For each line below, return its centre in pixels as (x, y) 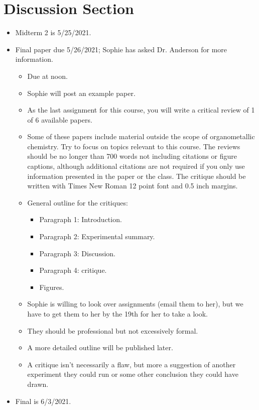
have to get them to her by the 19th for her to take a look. (118, 314)
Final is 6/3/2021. (43, 401)
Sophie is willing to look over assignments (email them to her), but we (135, 304)
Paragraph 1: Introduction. (81, 219)
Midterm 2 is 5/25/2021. (53, 32)
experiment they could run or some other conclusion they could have (133, 374)
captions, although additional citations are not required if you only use (136, 166)
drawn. (38, 384)
